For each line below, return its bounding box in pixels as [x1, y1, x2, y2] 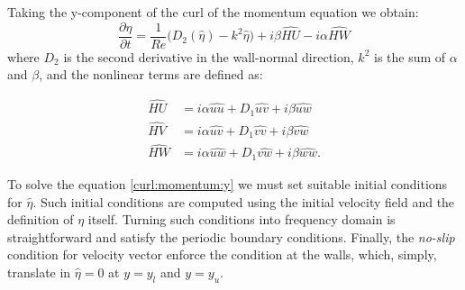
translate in [7, 262, 71, 281]
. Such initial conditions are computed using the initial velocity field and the [32, 192, 455, 211]
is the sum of [374, 47, 446, 66]
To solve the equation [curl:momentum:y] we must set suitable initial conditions [7, 174, 448, 193]
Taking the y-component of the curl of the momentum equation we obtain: [7, 3, 419, 21]
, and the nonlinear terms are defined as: [39, 65, 263, 84]
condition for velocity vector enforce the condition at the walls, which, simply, [7, 245, 437, 264]
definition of [7, 210, 74, 229]
